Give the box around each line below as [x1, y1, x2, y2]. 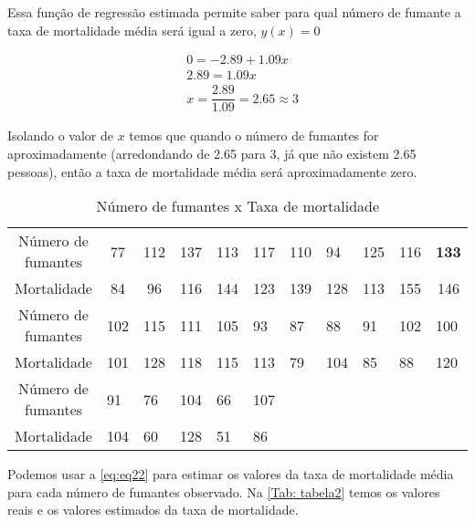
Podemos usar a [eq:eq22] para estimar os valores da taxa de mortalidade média [7, 465, 454, 484]
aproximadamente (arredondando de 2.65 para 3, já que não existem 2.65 [7, 143, 417, 162]
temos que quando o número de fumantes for [129, 126, 379, 145]
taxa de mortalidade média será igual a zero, [7, 20, 257, 39]
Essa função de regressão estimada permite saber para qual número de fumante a [7, 3, 461, 21]
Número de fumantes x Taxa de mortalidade [96, 195, 380, 217]
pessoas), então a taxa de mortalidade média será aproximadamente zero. [7, 162, 417, 181]
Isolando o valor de [7, 126, 114, 145]
